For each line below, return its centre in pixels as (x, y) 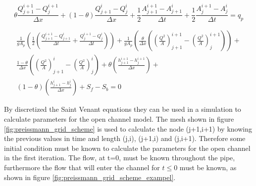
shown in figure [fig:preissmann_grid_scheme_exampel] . (90, 177)
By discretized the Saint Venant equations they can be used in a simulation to (123, 109)
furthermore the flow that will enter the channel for (82, 167)
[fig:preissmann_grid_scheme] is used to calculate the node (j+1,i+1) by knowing (128, 128)
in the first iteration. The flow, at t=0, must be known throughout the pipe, (120, 158)
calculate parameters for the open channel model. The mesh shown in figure (119, 119)
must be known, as (208, 167)
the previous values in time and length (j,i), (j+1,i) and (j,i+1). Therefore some (125, 138)
